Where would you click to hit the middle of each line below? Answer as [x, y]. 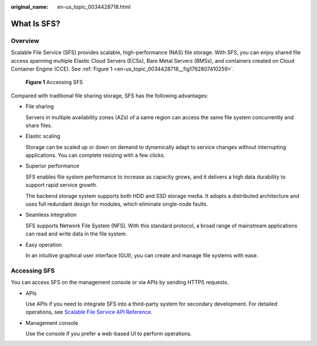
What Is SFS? [36, 23]
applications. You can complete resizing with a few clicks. [95, 155]
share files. [39, 125]
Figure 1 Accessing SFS [54, 82]
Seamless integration [51, 215]
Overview [25, 41]
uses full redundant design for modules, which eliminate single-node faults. [117, 204]
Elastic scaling [43, 136]
